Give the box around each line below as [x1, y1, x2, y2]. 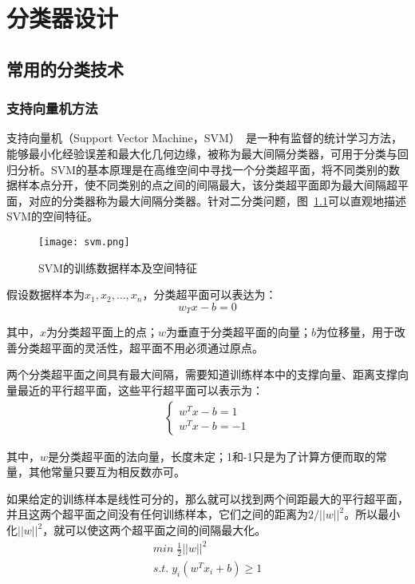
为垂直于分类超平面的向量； [166, 324, 312, 340]
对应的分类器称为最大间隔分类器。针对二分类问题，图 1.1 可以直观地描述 [28, 192, 406, 209]
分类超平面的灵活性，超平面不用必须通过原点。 [17, 339, 263, 356]
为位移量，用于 [316, 324, 395, 340]
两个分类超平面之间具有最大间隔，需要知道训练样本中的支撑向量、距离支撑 [6, 366, 397, 383]
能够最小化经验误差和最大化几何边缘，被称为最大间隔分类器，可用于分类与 [6, 145, 397, 161]
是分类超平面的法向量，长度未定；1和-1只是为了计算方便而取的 [48, 447, 376, 464]
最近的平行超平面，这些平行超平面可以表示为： [17, 382, 263, 399]
